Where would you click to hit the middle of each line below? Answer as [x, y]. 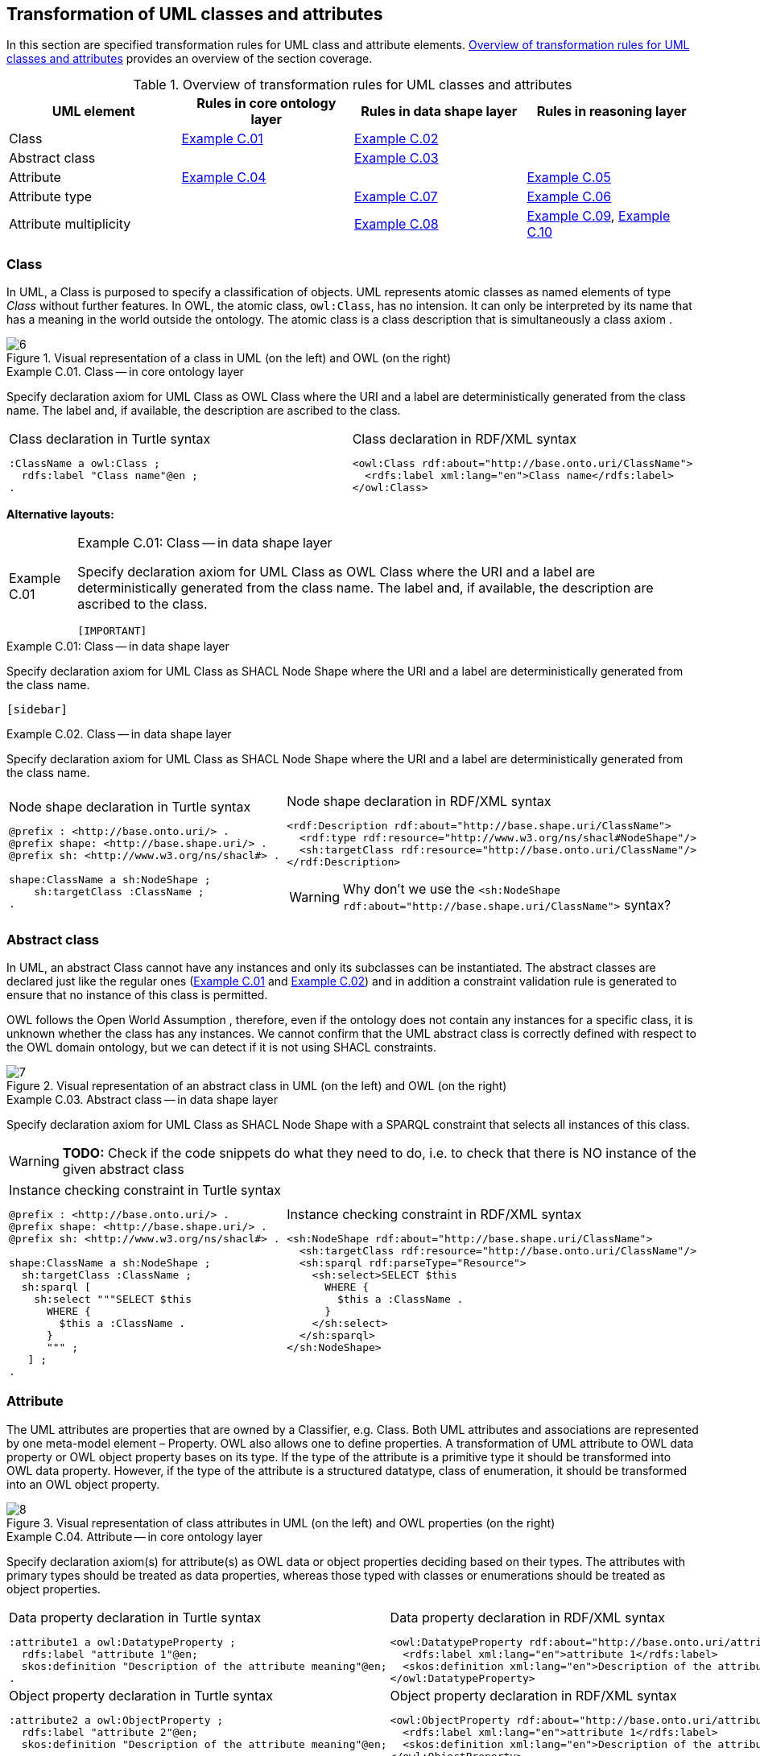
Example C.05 [569, 178]
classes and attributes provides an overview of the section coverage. [190, 59]
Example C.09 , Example [599, 216]
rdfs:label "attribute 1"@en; [109, 1654]
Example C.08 [397, 224]
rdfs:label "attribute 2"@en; [109, 1732]
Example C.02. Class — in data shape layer [119, 734]
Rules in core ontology [266, 103]
